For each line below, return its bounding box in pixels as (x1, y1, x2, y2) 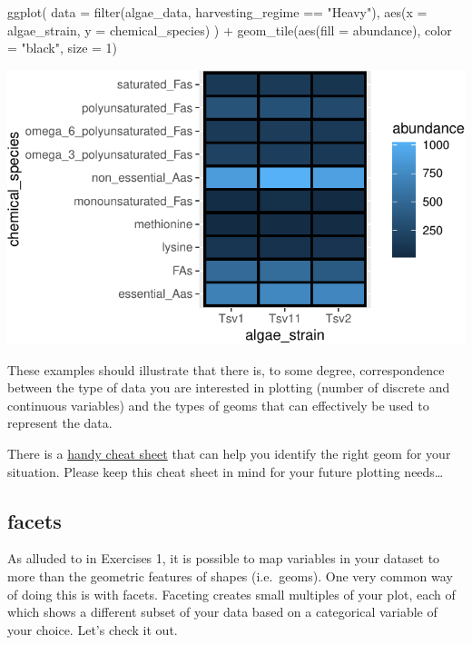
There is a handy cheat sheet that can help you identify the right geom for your (7, 444, 451, 462)
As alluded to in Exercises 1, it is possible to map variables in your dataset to (7, 549, 440, 568)
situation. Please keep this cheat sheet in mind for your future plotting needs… (7, 461, 444, 481)
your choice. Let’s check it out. (7, 620, 178, 639)
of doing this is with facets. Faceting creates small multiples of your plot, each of (7, 584, 456, 603)
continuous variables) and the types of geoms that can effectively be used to (7, 395, 429, 414)
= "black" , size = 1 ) (7, 38, 118, 57)
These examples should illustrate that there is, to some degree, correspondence (7, 360, 445, 379)
